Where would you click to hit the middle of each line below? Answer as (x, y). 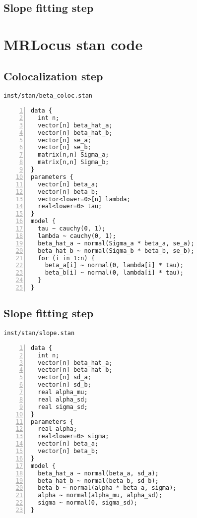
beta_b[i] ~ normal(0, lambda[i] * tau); (114, 273)
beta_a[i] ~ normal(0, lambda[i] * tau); (114, 265)
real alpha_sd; (63, 399)
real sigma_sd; (63, 407)
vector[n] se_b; (65, 147)
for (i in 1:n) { (66, 258)
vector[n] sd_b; (65, 385)
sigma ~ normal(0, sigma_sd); (88, 503)
